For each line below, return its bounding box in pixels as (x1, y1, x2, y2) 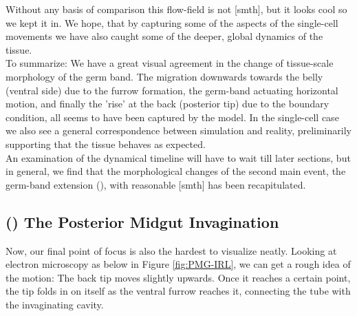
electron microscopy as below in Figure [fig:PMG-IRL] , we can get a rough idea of (6, 257, 351, 271)
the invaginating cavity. (6, 297, 104, 311)
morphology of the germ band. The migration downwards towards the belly (6, 69, 323, 83)
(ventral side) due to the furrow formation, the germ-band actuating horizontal (6, 83, 338, 97)
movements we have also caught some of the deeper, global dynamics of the (6, 29, 323, 43)
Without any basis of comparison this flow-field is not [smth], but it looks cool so (6, 2, 347, 16)
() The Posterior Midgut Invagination (6, 211, 279, 232)
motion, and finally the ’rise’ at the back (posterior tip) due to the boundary (6, 96, 329, 111)
